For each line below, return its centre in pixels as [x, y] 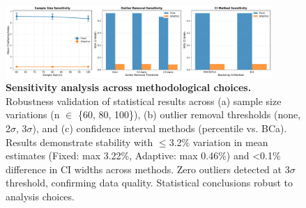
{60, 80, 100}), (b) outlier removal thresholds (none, [189, 114]
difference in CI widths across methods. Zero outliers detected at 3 [148, 169]
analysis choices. [40, 196]
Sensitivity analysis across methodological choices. [129, 87]
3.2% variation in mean [219, 142]
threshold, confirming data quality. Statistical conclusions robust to [150, 183]
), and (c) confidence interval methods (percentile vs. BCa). [160, 128]
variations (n [33, 114]
